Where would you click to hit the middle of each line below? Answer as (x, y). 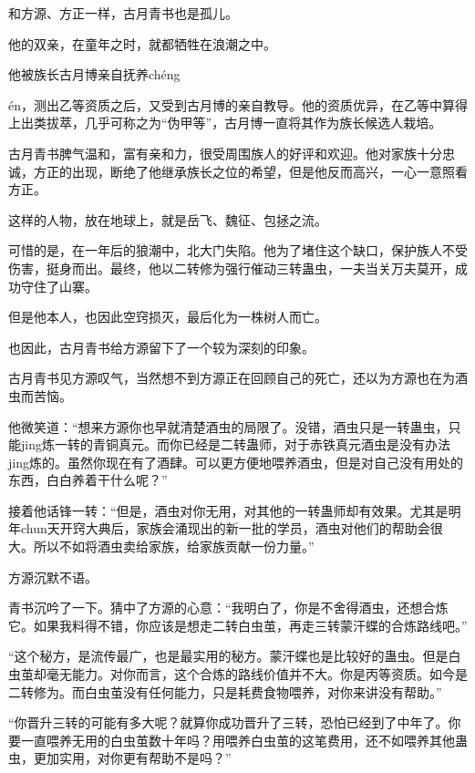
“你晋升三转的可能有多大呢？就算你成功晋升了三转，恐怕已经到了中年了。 (228, 722)
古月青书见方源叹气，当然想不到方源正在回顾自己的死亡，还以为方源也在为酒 (238, 378)
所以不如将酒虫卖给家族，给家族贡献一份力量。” (174, 546)
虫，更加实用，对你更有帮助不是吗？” (120, 758)
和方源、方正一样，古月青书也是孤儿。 (123, 13)
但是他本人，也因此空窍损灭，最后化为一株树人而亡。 (168, 317)
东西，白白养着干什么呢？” (88, 480)
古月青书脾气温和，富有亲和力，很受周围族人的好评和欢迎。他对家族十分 (225, 153)
